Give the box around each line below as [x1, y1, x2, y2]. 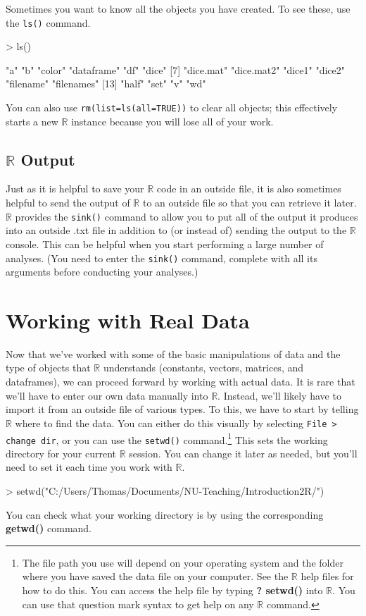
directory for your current [6, 445, 116, 460]
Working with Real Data [6, 305, 250, 334]
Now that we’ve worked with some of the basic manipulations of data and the [6, 346, 341, 361]
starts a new [6, 113, 58, 128]
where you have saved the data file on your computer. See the [22, 569, 289, 584]
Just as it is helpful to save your [6, 181, 144, 196]
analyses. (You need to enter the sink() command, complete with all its [6, 250, 317, 265]
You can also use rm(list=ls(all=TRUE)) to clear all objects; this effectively [6, 100, 338, 115]
